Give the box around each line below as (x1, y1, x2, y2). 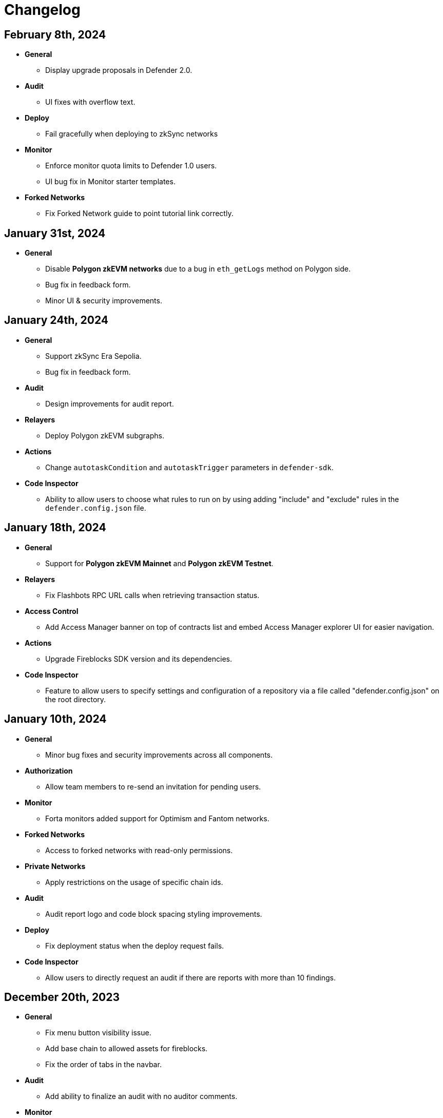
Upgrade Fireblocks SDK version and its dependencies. (45, 654, 232, 663)
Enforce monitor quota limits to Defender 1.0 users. (45, 161, 217, 170)
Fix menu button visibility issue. (45, 1028, 151, 1037)
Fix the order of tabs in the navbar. (45, 1060, 162, 1069)
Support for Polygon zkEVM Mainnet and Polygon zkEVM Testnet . (45, 558, 274, 568)
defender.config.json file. (45, 503, 146, 512)
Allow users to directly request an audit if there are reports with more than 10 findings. (45, 973, 336, 982)
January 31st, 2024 (4, 226, 106, 240)
